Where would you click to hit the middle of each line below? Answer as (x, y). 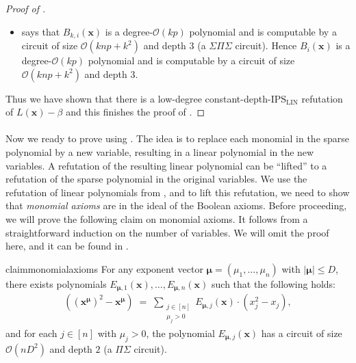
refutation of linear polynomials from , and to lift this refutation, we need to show (178, 192)
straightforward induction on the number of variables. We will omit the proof (167, 232)
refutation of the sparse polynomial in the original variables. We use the (156, 179)
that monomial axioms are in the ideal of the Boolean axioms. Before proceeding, (176, 205)
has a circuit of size (302, 333)
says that (41, 31)
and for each (31, 333)
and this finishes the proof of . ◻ (136, 112)
